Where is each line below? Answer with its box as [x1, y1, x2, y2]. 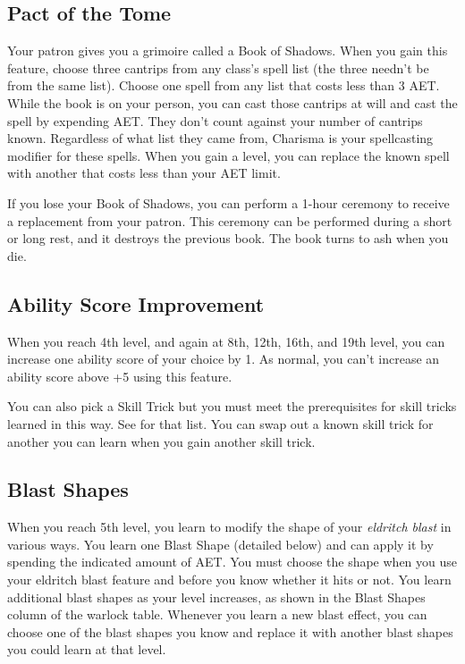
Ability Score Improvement [7, 290, 265, 317]
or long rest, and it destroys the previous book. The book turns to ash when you [7, 229, 449, 248]
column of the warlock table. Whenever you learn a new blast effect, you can [7, 605, 427, 624]
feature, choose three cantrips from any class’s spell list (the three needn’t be [7, 58, 429, 77]
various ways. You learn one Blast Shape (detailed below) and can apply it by [7, 534, 434, 553]
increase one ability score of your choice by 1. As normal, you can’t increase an [7, 349, 440, 368]
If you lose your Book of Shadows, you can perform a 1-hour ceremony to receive [7, 193, 450, 212]
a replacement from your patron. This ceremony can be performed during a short [7, 211, 452, 230]
